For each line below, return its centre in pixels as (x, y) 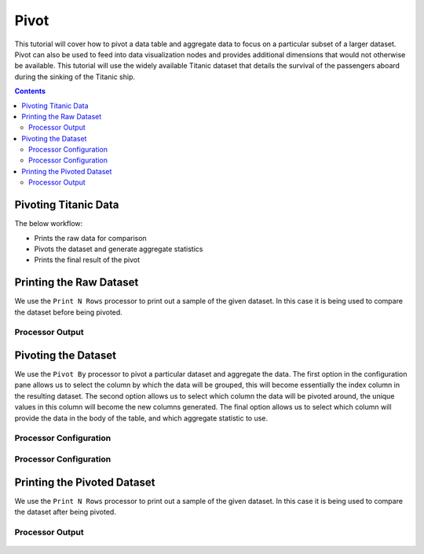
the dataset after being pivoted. (66, 512)
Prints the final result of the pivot (87, 260)
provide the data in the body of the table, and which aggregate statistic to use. (141, 418)
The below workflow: (49, 224)
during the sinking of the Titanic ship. (75, 77)
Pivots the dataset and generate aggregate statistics (119, 249)
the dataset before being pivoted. (69, 312)
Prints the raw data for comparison (90, 238)
